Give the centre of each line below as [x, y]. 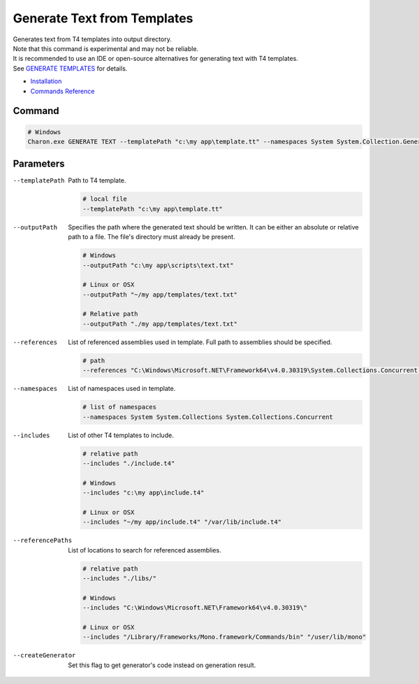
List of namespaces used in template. [122, 389]
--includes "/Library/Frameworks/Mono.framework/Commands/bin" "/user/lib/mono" [225, 637]
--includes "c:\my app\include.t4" [144, 493]
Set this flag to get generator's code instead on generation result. [162, 665]
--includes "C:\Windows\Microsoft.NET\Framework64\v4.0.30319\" [195, 608]
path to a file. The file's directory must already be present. [152, 237]
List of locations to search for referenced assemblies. [145, 550]
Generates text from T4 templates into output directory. [93, 39]
